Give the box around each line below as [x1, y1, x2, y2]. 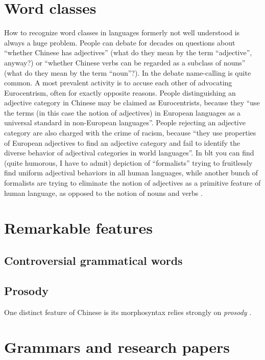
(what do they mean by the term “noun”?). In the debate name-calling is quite [4, 67, 251, 78]
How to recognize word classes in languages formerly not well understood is [4, 27, 240, 38]
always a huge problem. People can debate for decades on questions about [4, 37, 235, 48]
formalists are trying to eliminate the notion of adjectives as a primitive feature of [4, 177, 261, 188]
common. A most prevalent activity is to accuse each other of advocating [4, 77, 232, 88]
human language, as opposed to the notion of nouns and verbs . [4, 187, 203, 198]
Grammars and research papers [4, 336, 230, 357]
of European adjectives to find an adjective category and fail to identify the [4, 137, 240, 148]
